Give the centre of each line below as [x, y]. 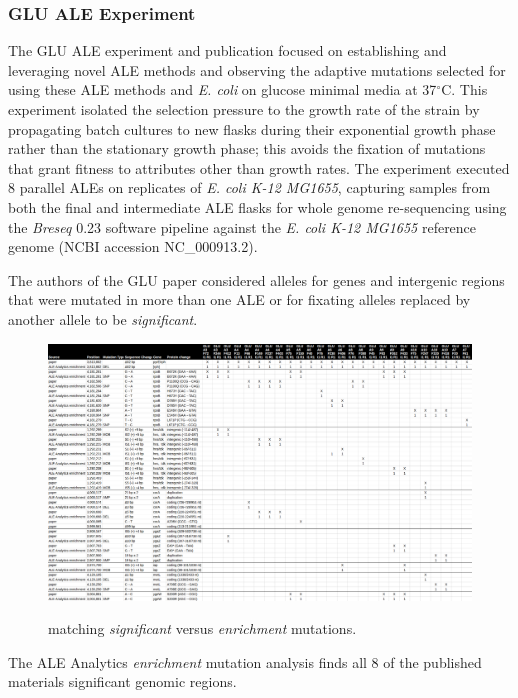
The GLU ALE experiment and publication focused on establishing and [227, 50]
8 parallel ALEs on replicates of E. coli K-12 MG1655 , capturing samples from [249, 187]
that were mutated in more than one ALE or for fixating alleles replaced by [239, 299]
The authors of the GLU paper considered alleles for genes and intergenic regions [256, 279]
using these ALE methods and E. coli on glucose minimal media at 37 [222, 89]
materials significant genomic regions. [122, 681]
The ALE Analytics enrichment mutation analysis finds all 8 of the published [245, 661]
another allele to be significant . [103, 318]
